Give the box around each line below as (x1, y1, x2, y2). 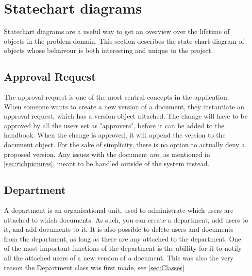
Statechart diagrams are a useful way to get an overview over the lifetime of (4, 26, 230, 36)
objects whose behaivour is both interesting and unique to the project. (4, 45, 213, 55)
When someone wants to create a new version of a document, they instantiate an (4, 101, 244, 111)
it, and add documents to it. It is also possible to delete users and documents (4, 224, 234, 234)
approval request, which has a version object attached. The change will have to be (4, 111, 248, 121)
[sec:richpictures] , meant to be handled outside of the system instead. (4, 158, 210, 169)
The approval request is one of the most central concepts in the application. (4, 92, 229, 102)
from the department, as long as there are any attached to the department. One (4, 233, 241, 243)
